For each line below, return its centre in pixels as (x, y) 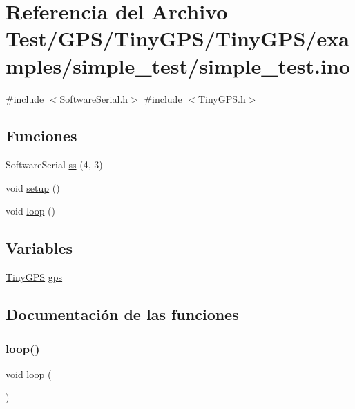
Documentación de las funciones (122, 314)
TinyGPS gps (34, 277)
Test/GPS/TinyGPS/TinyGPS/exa (177, 38)
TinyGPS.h (222, 98)
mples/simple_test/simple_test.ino (178, 65)
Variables (39, 248)
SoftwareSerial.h (94, 98)
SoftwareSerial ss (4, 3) (54, 164)
